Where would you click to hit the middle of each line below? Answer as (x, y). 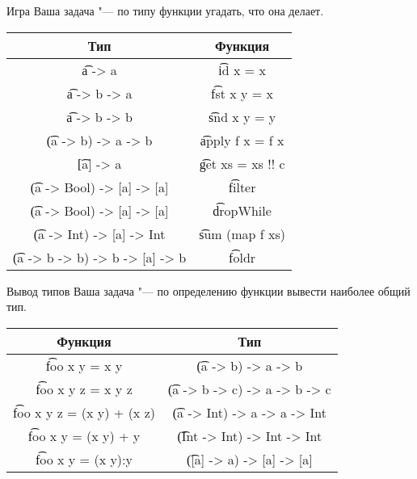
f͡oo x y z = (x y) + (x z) (84, 412)
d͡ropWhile (242, 210)
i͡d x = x (242, 69)
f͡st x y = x (242, 93)
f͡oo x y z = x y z (84, 389)
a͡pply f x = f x (242, 140)
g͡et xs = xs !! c (242, 163)
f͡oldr (242, 257)
